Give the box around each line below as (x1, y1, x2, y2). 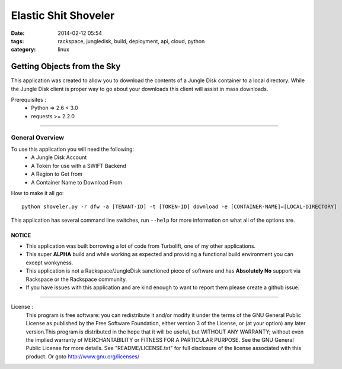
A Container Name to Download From (31, 179, 123, 186)
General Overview (11, 133, 65, 141)
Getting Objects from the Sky (11, 61, 121, 72)
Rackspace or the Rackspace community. (25, 276, 127, 283)
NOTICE (11, 231, 31, 239)
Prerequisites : (11, 96, 47, 103)
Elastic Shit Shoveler (11, 9, 115, 22)
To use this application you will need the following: (11, 145, 135, 153)
